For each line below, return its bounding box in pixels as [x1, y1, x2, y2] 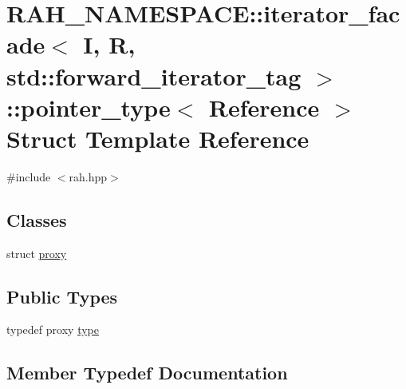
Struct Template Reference [6, 121, 309, 154]
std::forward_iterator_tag [6, 59, 302, 92]
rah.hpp [69, 168, 108, 185]
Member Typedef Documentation [6, 360, 288, 385]
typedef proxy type [6, 321, 99, 338]
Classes [6, 207, 67, 232]
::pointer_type [6, 90, 171, 123]
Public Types [6, 284, 118, 308]
